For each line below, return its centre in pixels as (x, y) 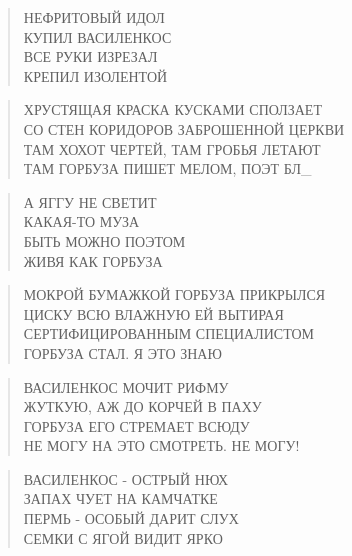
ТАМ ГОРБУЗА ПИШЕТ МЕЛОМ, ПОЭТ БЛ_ (167, 168)
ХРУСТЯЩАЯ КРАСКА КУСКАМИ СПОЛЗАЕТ (172, 109)
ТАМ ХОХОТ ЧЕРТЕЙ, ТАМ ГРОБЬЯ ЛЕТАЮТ (172, 148)
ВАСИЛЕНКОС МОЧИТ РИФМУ (126, 386)
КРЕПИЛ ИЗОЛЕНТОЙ (95, 75)
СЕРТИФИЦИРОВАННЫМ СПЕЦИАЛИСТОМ (169, 333)
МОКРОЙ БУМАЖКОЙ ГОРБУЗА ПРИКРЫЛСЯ (174, 294)
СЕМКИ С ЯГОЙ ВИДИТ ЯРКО (123, 537)
